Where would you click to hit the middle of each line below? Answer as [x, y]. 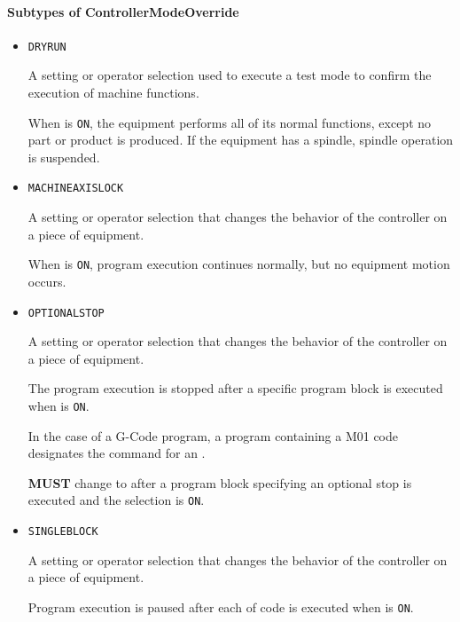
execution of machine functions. [113, 93]
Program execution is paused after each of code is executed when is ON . [221, 606]
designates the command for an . [117, 453]
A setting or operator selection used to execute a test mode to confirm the [230, 75]
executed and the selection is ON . [116, 500]
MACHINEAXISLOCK [76, 189]
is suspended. [64, 157]
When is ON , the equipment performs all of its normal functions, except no [230, 122]
